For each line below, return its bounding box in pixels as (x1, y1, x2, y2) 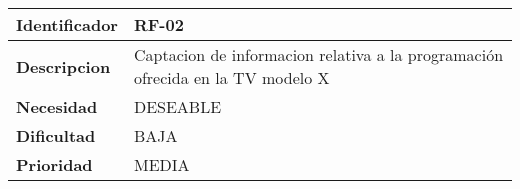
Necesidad (16, 95, 98, 118)
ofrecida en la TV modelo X (133, 66, 330, 89)
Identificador (16, 13, 118, 36)
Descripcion (16, 54, 111, 78)
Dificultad (16, 124, 96, 147)
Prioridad (16, 153, 93, 176)
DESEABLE (133, 95, 222, 118)
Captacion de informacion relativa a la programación (133, 43, 504, 66)
